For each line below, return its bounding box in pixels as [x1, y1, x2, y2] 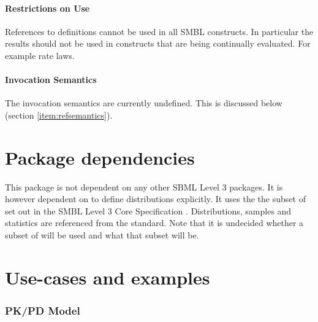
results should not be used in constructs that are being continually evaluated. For [5, 37, 311, 50]
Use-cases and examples [5, 264, 210, 289]
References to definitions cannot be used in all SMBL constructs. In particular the [5, 25, 314, 37]
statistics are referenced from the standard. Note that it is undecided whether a [5, 216, 304, 229]
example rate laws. [5, 49, 75, 61]
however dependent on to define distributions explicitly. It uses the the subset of [5, 192, 306, 205]
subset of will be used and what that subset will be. [5, 229, 199, 241]
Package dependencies [5, 144, 195, 170]
